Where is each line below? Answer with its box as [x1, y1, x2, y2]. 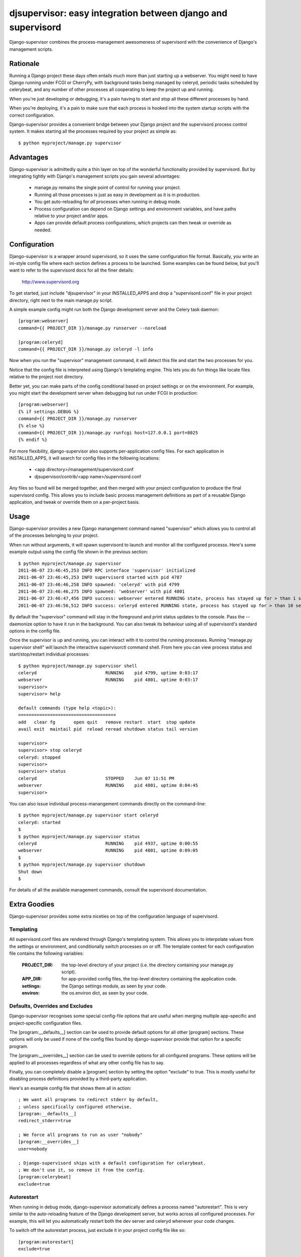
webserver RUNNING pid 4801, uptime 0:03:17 [18, 677, 198, 683]
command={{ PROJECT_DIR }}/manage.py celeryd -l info [18, 346, 153, 352]
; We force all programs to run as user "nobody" [18, 1132, 143, 1138]
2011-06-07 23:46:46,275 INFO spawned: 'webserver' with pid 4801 [18, 589, 185, 594]
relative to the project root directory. [9, 374, 84, 380]
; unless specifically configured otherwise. [18, 1104, 132, 1110]
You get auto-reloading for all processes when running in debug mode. [34, 199, 182, 205]
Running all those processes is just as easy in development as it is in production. [34, 192, 201, 198]
